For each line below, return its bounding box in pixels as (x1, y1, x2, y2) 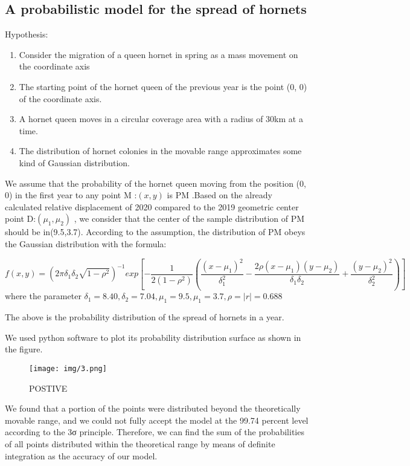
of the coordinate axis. (19, 92, 102, 105)
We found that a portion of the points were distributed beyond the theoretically (5, 402, 301, 415)
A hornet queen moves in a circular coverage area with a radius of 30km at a (19, 112, 303, 125)
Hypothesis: (5, 28, 48, 40)
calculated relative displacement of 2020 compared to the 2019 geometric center (5, 200, 299, 213)
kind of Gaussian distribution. (19, 156, 130, 169)
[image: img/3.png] (29, 364, 107, 374)
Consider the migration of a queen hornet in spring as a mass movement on (19, 48, 298, 60)
